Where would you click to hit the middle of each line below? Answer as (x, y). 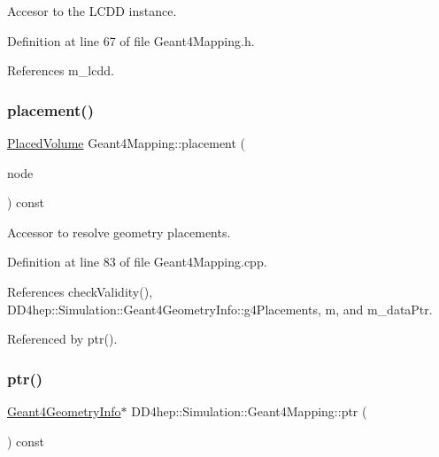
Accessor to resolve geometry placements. (119, 232)
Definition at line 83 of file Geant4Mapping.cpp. (137, 262)
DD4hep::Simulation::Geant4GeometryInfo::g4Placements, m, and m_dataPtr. (220, 309)
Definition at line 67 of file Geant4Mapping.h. (131, 40)
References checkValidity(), (80, 291)
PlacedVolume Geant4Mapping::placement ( (127, 143)
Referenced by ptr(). (62, 339)
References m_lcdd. (61, 70)
